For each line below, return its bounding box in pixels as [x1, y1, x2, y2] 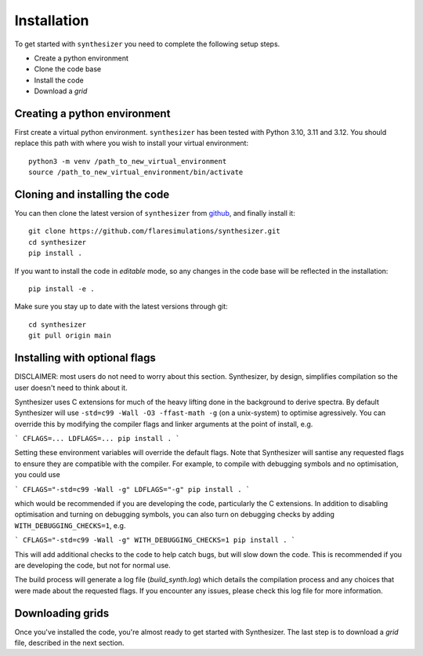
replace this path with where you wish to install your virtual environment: [14, 138, 249, 148]
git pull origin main [28, 331, 111, 341]
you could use [14, 470, 60, 479]
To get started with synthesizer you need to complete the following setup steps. [14, 39, 280, 49]
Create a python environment [34, 53, 129, 63]
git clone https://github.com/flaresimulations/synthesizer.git [28, 227, 281, 235]
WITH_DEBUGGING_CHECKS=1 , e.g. [14, 520, 126, 530]
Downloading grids [14, 607, 110, 620]
